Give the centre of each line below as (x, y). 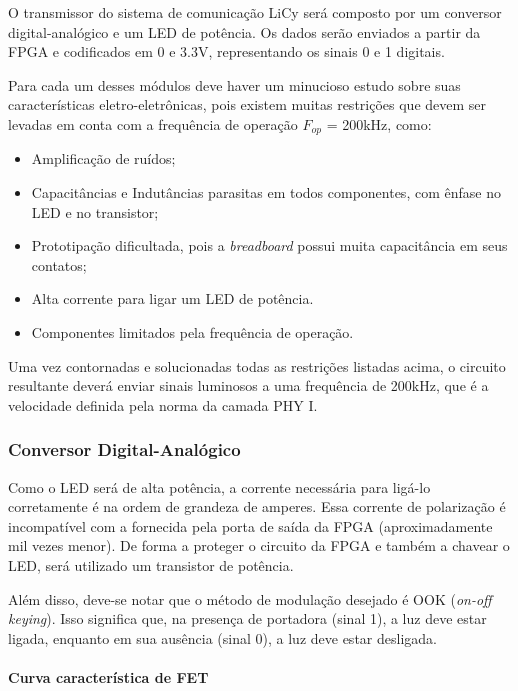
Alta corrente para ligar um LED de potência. (172, 298)
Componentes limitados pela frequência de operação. (192, 331)
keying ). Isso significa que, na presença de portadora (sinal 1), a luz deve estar (247, 618)
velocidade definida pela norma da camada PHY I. (163, 404)
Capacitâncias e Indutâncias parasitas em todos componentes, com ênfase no (266, 192)
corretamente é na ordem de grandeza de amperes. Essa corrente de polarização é (257, 506)
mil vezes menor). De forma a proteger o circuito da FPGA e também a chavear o (259, 545)
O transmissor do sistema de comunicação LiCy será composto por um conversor (255, 12)
